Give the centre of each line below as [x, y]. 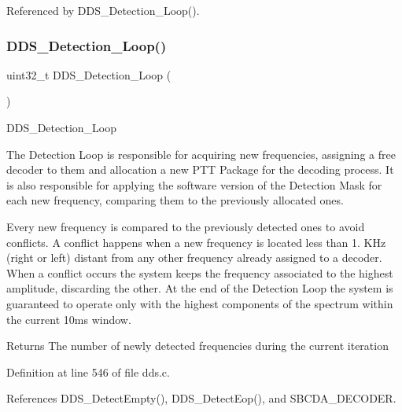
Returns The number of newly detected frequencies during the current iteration [197, 346]
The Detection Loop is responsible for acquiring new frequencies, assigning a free [201, 154]
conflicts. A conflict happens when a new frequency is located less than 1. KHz [196, 242]
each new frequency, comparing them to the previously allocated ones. [175, 200]
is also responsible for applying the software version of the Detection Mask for [194, 184]
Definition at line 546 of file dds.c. [88, 372]
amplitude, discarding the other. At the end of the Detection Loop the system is [200, 288]
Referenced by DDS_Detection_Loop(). [103, 10]
